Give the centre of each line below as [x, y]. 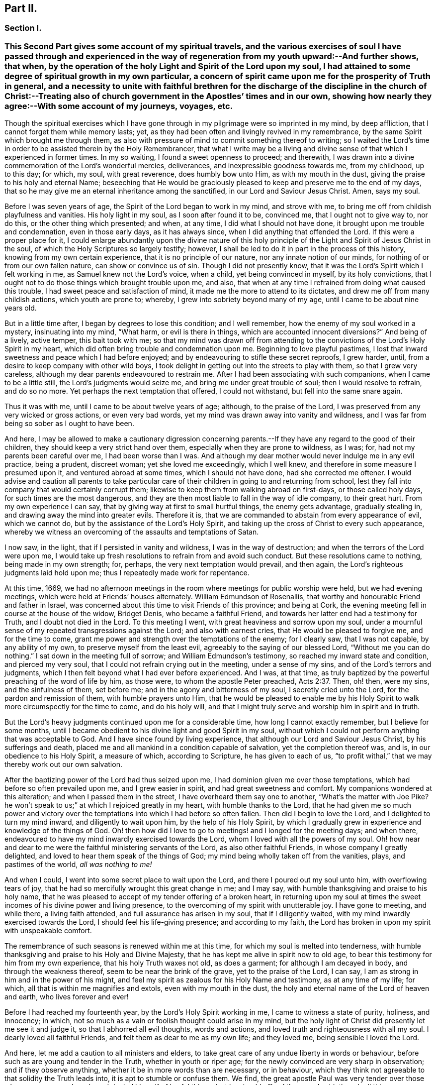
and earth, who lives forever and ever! [67, 997]
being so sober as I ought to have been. [69, 424]
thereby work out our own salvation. [63, 764]
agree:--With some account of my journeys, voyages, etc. [119, 106]
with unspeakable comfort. [48, 931]
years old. [21, 308]
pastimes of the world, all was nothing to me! [78, 865]
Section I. [23, 28]
